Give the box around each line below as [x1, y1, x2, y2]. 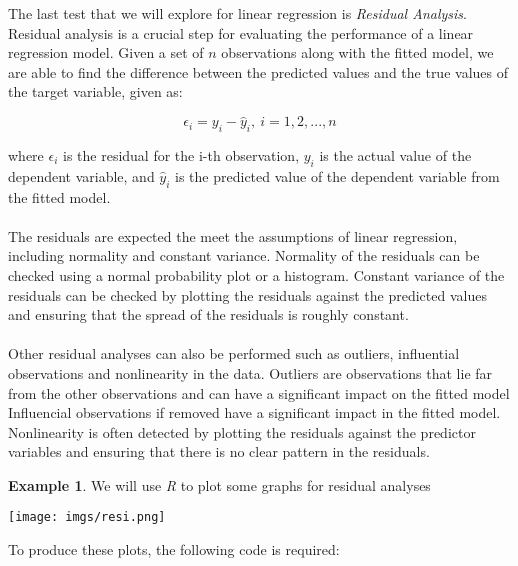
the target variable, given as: [8, 81, 183, 102]
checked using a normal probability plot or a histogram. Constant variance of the [8, 264, 505, 285]
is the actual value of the [319, 144, 472, 165]
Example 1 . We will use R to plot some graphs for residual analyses [8, 474, 431, 495]
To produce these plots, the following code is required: [8, 539, 340, 560]
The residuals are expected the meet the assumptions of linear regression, [8, 225, 458, 246]
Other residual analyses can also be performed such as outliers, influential [8, 343, 460, 364]
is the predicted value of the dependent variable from [175, 165, 500, 186]
